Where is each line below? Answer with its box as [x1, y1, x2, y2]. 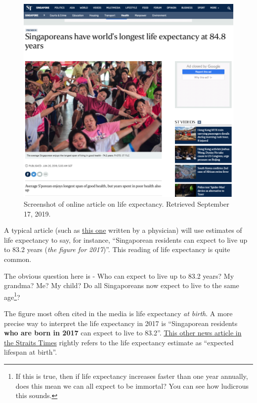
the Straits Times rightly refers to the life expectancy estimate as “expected [4, 337, 234, 347]
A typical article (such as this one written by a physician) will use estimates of [4, 225, 242, 235]
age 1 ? [4, 290, 20, 302]
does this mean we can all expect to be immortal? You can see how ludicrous [15, 380, 249, 391]
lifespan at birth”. [4, 347, 57, 357]
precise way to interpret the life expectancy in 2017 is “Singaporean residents [4, 318, 238, 328]
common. [4, 254, 32, 264]
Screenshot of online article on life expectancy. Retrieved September [24, 199, 229, 209]
